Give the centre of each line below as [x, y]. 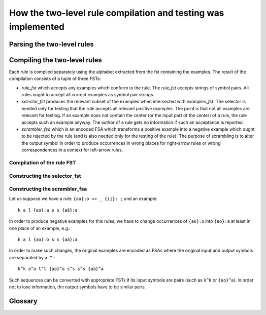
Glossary [23, 301]
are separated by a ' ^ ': [32, 257]
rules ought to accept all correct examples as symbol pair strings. [88, 95]
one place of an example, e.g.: [40, 228]
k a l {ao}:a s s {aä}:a [48, 210]
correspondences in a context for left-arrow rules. [72, 150]
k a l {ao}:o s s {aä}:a [48, 239]
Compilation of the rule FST [43, 162]
